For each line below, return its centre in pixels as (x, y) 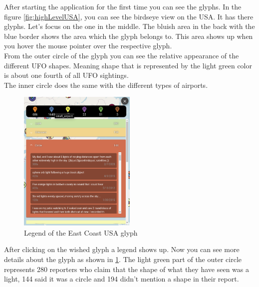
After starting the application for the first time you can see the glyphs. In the (123, 6)
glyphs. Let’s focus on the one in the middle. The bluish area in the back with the (129, 26)
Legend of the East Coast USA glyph (81, 232)
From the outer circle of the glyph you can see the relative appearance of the (122, 55)
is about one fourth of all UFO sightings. (66, 75)
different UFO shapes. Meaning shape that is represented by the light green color (128, 65)
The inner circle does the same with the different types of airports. (106, 85)
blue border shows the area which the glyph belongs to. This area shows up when (129, 36)
